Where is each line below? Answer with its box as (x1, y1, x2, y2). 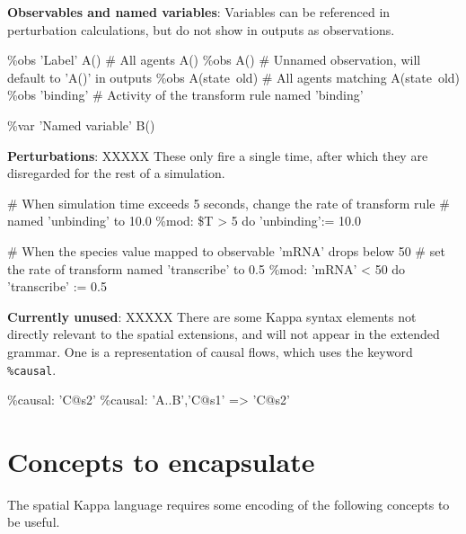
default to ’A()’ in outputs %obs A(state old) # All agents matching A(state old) (7, 67, 460, 86)
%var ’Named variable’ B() (7, 115, 155, 134)
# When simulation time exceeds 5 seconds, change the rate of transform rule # (7, 193, 450, 212)
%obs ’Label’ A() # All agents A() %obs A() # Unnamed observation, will (7, 50, 421, 69)
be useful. (7, 512, 60, 531)
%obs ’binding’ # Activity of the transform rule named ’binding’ (7, 85, 364, 104)
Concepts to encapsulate (7, 442, 315, 479)
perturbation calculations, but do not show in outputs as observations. (7, 20, 395, 39)
